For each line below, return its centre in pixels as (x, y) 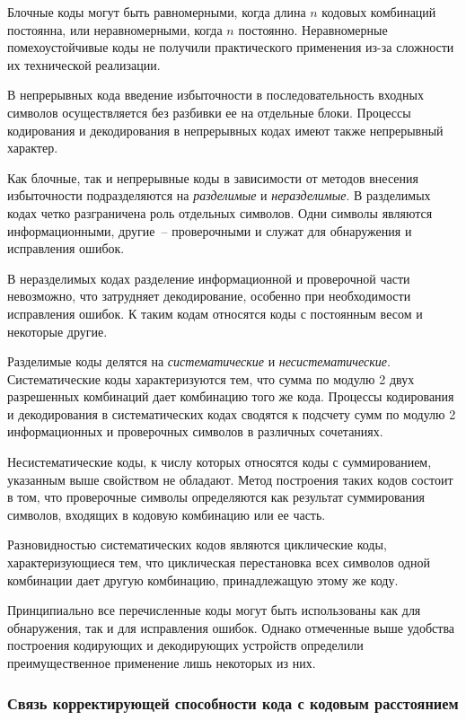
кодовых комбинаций (379, 12)
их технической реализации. (84, 64)
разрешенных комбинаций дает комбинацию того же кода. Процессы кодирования (231, 396)
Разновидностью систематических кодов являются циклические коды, (197, 544)
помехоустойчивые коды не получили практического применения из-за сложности (231, 47)
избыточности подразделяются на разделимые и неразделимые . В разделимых (219, 195)
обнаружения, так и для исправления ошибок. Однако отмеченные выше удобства (231, 627)
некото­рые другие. (57, 331)
